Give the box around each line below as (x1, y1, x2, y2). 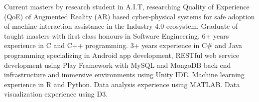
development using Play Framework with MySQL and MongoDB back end (4, 59, 231, 70)
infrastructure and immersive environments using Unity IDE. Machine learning (4, 69, 245, 80)
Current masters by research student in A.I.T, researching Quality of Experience (4, 1, 250, 11)
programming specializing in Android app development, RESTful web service (4, 50, 240, 60)
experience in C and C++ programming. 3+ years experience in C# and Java (4, 40, 243, 51)
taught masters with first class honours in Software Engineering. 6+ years (4, 30, 229, 41)
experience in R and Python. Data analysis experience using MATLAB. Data (4, 79, 240, 89)
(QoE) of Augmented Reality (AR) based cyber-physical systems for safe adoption (4, 11, 255, 21)
